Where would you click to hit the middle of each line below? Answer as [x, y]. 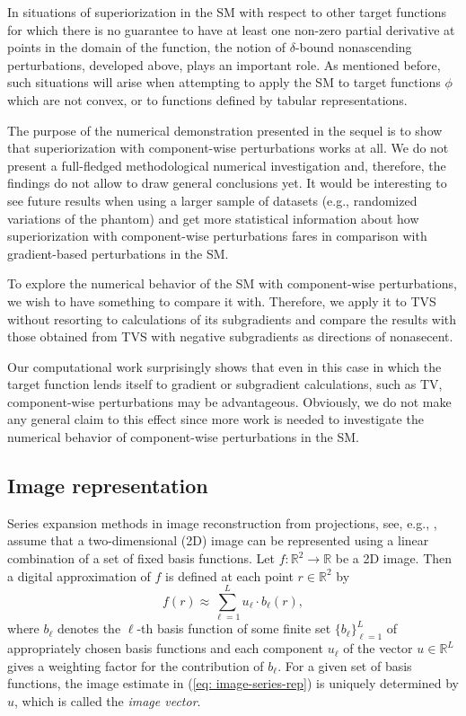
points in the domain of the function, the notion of [147, 47]
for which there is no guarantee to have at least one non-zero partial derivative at [231, 29]
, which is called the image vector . [108, 700]
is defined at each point [229, 575]
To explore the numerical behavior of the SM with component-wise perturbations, [232, 283]
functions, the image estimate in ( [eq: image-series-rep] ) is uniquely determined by [233, 683]
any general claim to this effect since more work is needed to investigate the [215, 419]
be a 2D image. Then [394, 558]
